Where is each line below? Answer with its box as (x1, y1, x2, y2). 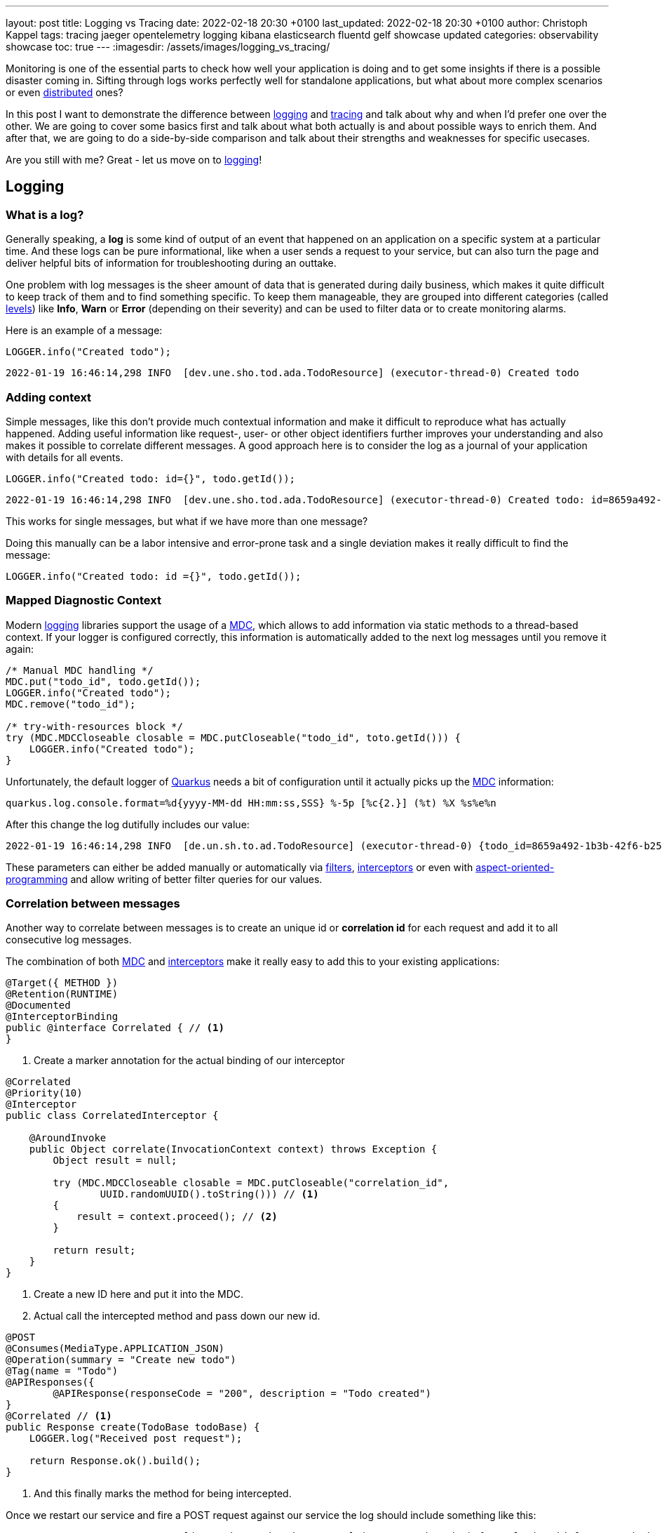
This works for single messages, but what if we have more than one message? (6, 515, 368, 527)
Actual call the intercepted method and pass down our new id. (34, 1310, 320, 1322)
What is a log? (6, 207, 84, 222)
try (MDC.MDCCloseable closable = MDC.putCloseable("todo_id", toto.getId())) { (6, 731, 461, 743)
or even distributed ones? (6, 86, 123, 98)
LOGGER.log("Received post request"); (29, 1433, 243, 1445)
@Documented (6, 1000, 71, 1011)
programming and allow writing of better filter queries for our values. (6, 872, 323, 885)
